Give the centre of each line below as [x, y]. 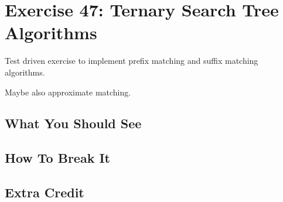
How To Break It [57, 158]
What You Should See [73, 123]
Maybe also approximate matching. [68, 92]
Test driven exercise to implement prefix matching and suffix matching [132, 61]
